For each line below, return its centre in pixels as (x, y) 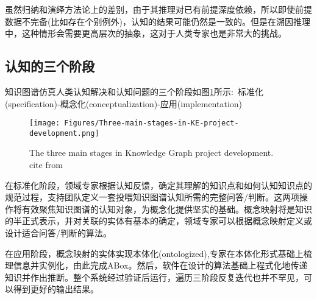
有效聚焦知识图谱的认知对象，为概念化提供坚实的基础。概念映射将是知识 (167, 209)
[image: (45, 123)
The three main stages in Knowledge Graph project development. (151, 153)
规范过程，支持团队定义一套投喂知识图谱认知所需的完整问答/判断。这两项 (152, 197)
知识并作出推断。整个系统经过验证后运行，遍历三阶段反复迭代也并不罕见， (154, 277)
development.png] (64, 133)
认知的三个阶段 (50, 66)
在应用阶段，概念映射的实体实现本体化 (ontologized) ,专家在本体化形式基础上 (154, 253)
